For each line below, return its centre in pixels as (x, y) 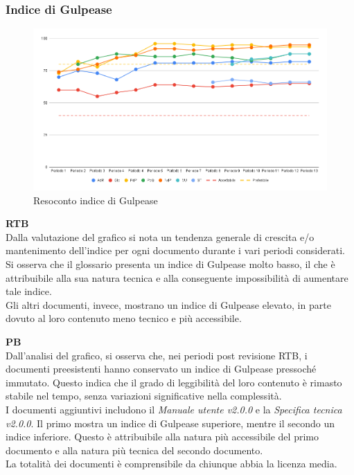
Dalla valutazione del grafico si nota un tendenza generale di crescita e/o (160, 236)
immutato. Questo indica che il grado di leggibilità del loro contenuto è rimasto (174, 382)
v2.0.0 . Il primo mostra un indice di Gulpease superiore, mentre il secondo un (170, 423)
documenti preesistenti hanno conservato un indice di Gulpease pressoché (161, 369)
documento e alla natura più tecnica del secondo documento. (134, 450)
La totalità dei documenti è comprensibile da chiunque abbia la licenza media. (171, 464)
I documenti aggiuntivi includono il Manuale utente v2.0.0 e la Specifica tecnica (174, 409)
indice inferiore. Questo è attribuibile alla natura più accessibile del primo (162, 437)
